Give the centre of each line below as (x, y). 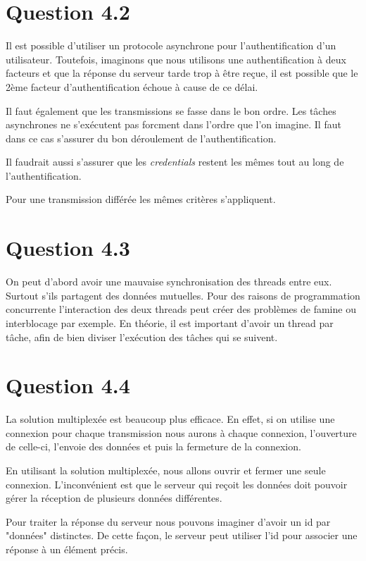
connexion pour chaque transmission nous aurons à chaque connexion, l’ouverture (181, 432)
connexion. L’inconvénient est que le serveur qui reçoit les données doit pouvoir (177, 484)
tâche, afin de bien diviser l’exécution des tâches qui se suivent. (142, 337)
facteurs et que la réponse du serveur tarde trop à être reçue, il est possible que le (182, 73)
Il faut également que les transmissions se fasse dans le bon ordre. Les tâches (171, 110)
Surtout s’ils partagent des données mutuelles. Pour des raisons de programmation (183, 295)
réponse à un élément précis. (67, 549)
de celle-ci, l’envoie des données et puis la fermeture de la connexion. (153, 446)
